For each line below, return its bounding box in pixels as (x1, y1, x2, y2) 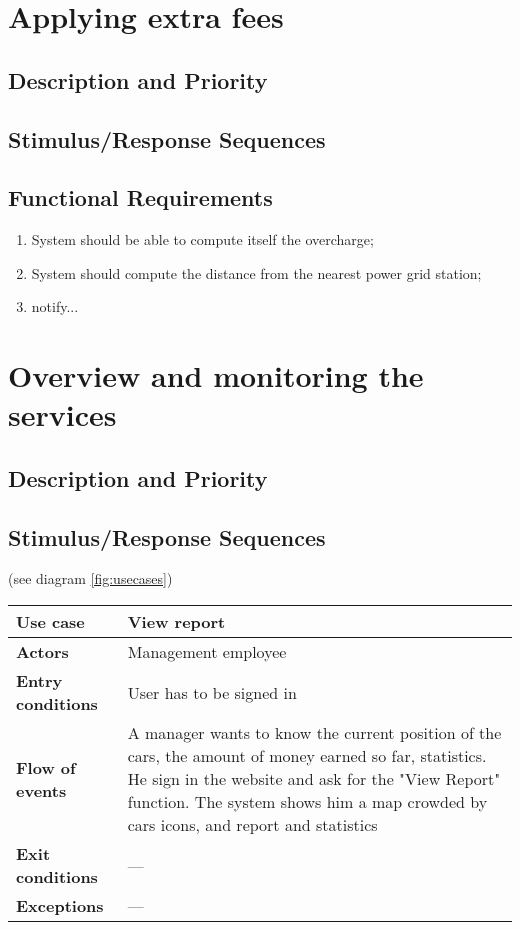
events (16, 778, 67, 802)
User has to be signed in (127, 680, 297, 704)
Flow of (16, 755, 76, 779)
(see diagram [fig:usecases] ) (8, 568, 173, 589)
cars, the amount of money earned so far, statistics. (127, 744, 487, 768)
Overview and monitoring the (8, 355, 424, 396)
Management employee (127, 640, 287, 664)
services (8, 394, 117, 435)
